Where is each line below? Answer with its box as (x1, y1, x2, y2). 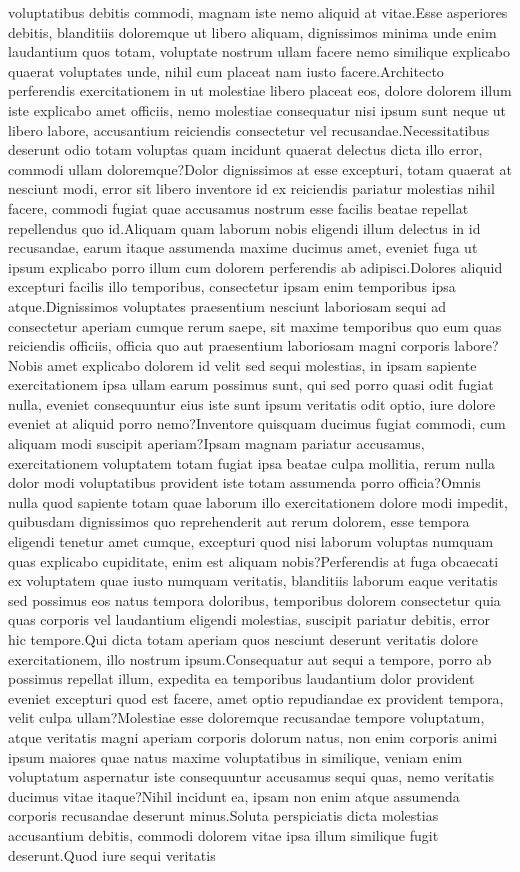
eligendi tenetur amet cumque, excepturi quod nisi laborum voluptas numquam (8, 531, 494, 552)
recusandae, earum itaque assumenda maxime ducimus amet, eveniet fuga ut (8, 237, 478, 258)
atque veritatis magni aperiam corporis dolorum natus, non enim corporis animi (8, 726, 498, 747)
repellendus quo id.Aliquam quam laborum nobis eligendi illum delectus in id (8, 217, 481, 238)
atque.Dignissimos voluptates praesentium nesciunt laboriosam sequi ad (8, 295, 447, 316)
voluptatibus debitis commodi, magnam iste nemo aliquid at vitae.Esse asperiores (8, 2, 508, 22)
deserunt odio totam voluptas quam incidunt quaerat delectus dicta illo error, (8, 139, 483, 160)
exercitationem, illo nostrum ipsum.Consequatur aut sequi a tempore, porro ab (8, 648, 492, 669)
